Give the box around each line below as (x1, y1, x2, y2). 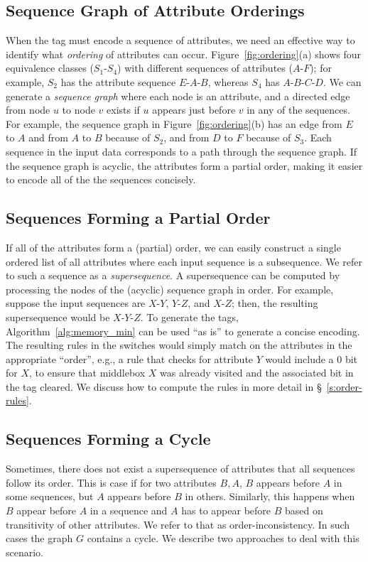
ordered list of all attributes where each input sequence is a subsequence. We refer (6, 254, 362, 269)
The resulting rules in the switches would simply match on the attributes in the (6, 337, 352, 352)
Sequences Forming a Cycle (6, 428, 211, 450)
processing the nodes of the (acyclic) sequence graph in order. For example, (6, 281, 334, 296)
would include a (265, 351, 334, 366)
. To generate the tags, (140, 309, 239, 324)
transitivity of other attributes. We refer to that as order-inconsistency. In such (6, 517, 350, 531)
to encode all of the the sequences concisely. (6, 172, 196, 187)
